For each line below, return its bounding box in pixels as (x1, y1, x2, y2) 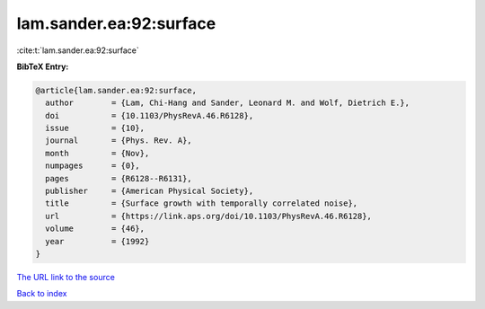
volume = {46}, (45, 224, 145, 234)
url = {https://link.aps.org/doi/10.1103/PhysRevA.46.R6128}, (45, 211, 373, 221)
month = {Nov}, (45, 148, 150, 158)
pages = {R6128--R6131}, (45, 173, 192, 183)
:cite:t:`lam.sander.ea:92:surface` (16, 45, 139, 56)
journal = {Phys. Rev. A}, (45, 136, 192, 146)
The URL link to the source (16, 271, 116, 282)
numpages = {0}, (45, 161, 141, 171)
